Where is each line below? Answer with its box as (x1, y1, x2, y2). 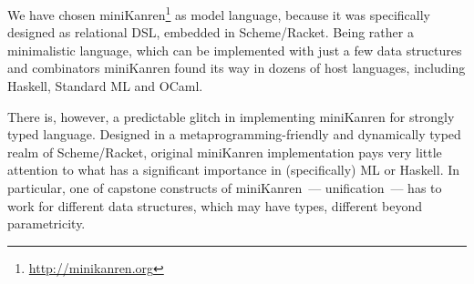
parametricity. (7, 214, 86, 233)
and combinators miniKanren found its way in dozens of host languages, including (7, 58, 466, 77)
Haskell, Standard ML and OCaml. (7, 76, 203, 96)
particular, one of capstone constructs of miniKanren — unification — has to (7, 178, 442, 197)
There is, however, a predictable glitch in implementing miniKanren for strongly (7, 106, 455, 126)
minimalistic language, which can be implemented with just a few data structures (7, 40, 462, 59)
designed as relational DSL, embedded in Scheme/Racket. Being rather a (7, 23, 414, 42)
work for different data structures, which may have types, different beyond (7, 196, 423, 215)
